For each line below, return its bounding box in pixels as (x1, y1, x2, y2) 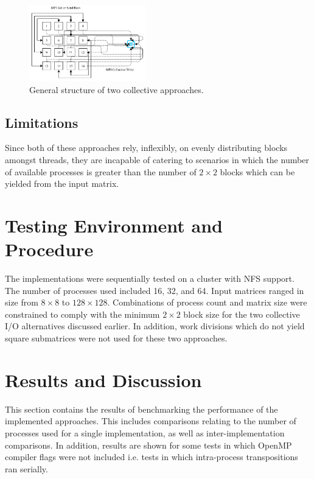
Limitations (5, 113, 78, 131)
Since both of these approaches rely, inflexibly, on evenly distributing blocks (5, 141, 288, 154)
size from (5, 296, 38, 309)
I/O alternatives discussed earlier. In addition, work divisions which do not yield (5, 320, 305, 332)
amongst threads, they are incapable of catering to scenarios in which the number (5, 153, 309, 166)
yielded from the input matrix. (5, 177, 119, 190)
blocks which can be (220, 165, 295, 178)
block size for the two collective (183, 307, 300, 320)
